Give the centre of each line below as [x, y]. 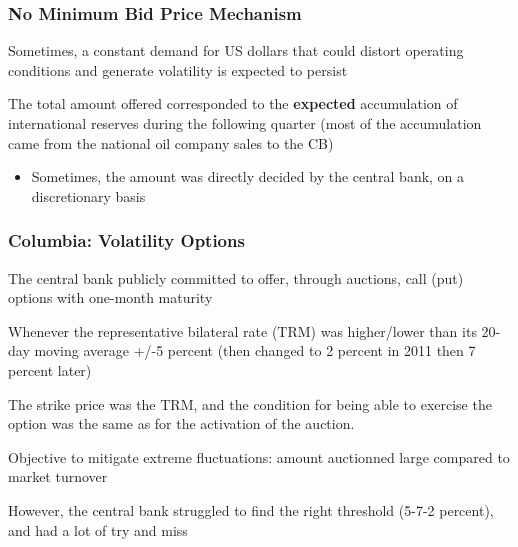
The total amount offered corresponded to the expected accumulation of [233, 103]
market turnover [58, 476]
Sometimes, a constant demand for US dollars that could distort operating [236, 50]
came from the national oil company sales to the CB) [171, 142]
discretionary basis [88, 195]
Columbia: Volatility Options [126, 240]
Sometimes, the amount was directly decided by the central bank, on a [248, 176]
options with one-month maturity [110, 297]
